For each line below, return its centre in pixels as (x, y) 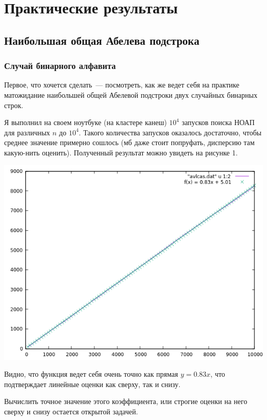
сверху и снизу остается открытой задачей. (71, 411)
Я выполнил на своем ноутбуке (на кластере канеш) (85, 122)
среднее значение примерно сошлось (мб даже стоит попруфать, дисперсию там (129, 142)
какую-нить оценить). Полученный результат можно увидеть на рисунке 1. (121, 152)
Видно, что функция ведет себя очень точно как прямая (91, 374)
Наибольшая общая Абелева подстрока (102, 40)
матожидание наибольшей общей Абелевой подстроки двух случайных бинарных (131, 94)
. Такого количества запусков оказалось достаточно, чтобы (170, 132)
